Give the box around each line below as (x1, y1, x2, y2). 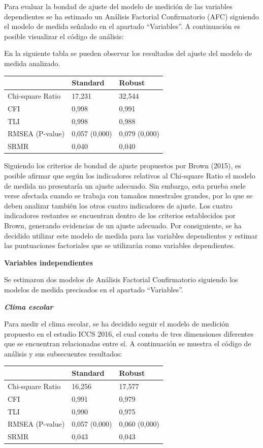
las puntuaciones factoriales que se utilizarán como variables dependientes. (4, 240, 235, 251)
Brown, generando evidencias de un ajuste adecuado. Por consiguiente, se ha (4, 220, 242, 230)
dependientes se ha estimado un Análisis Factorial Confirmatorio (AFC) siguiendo (4, 11, 259, 21)
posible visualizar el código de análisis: (4, 31, 124, 41)
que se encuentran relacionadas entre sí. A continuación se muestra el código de (4, 338, 251, 349)
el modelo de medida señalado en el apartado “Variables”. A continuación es (4, 21, 241, 32)
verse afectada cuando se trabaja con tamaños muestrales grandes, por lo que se (4, 190, 253, 201)
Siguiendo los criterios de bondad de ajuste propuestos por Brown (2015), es (4, 160, 241, 171)
